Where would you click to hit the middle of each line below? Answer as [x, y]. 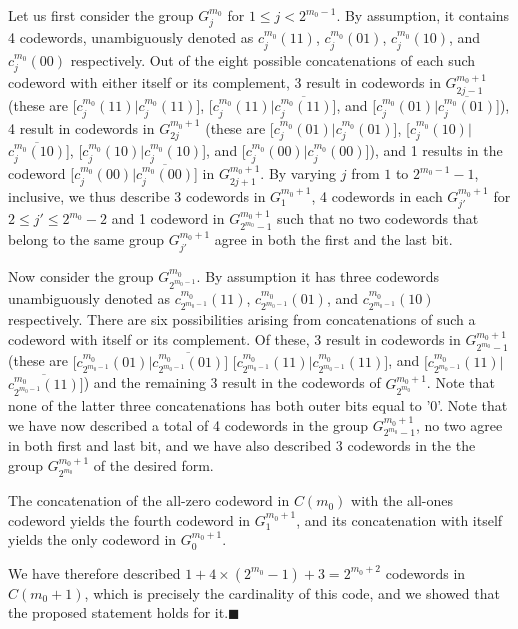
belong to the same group [86, 239]
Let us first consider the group [101, 15]
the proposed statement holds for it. [118, 612]
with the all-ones [402, 500]
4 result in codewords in [81, 127]
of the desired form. [153, 465]
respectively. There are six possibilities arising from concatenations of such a [242, 319]
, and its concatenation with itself [399, 519]
